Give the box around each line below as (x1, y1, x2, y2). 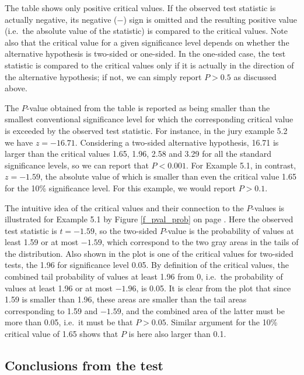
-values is (251, 201, 285, 214)
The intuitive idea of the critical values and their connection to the (5, 201, 244, 214)
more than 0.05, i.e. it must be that (5, 316, 133, 328)
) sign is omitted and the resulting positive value (123, 13, 297, 25)
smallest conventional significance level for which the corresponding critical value (5, 113, 293, 125)
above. (5, 82, 27, 94)
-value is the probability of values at (165, 224, 294, 236)
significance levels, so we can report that (5, 159, 149, 171)
